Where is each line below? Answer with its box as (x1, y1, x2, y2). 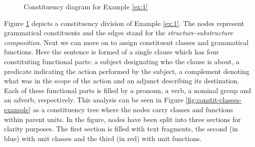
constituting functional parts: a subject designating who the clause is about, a (4, 56, 240, 66)
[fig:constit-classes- (185, 95, 242, 105)
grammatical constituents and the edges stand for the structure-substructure (4, 27, 233, 38)
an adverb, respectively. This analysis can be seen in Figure (4, 95, 183, 105)
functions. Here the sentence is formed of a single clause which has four (4, 47, 219, 57)
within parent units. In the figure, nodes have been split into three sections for (4, 114, 241, 124)
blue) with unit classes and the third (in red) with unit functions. (4, 133, 202, 143)
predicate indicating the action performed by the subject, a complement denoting (4, 66, 250, 76)
